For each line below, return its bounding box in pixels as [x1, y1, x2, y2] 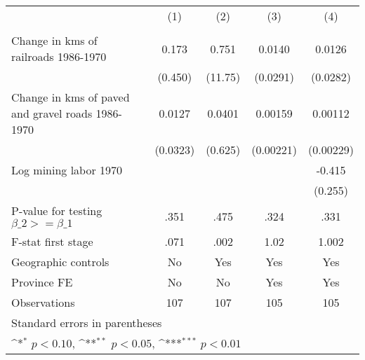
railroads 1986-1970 [11, 48, 107, 64]
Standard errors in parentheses [11, 314, 162, 331]
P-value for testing [11, 202, 102, 219]
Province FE [11, 274, 73, 290]
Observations [11, 294, 75, 310]
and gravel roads [11, 105, 93, 121]
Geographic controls [11, 254, 109, 270]
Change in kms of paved [11, 89, 130, 105]
